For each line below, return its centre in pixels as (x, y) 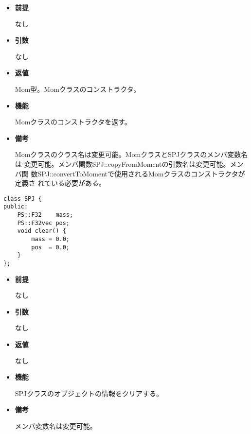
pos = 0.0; (51, 247)
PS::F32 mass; (45, 215)
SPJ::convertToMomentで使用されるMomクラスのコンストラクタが (141, 173)
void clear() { (42, 231)
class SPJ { (23, 199)
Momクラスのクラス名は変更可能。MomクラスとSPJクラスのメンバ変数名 (131, 154)
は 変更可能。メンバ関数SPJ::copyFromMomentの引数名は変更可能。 (122, 164)
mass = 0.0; (51, 239)
